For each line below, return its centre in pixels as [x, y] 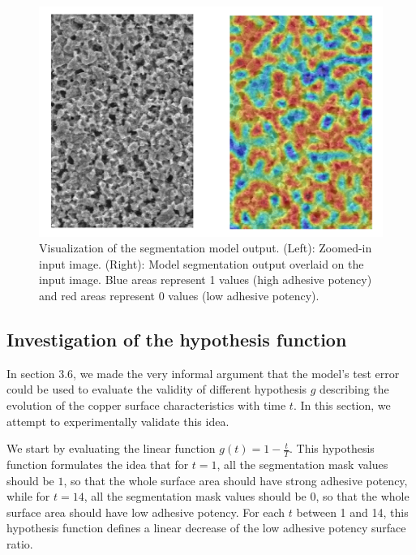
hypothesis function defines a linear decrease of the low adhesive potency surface [206, 528]
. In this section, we [342, 404]
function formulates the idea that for [98, 464]
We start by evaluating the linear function [111, 448]
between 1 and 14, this [352, 512]
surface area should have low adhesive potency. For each [146, 512]
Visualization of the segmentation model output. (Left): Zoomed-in [206, 248]
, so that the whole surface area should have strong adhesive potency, [236, 480]
